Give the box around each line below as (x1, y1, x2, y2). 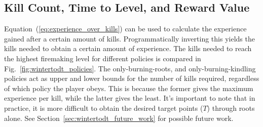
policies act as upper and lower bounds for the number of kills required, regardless (4, 73, 259, 83)
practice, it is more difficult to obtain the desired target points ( (4, 102, 203, 113)
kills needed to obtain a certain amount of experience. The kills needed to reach (4, 43, 252, 54)
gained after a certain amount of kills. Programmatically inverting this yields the (4, 33, 255, 44)
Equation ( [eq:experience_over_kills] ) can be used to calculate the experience (4, 23, 247, 34)
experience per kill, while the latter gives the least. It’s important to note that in (4, 93, 255, 103)
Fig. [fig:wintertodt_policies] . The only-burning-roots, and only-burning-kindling (4, 63, 256, 73)
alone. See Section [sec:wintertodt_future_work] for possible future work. (4, 112, 234, 123)
